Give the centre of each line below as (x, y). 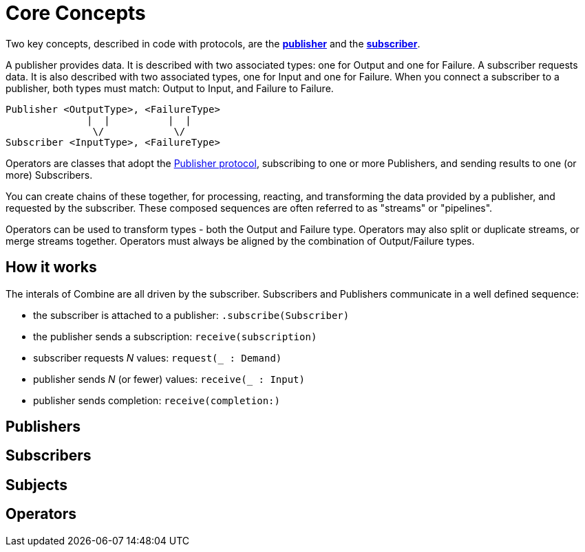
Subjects (36, 485)
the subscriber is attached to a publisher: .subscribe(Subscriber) (191, 315)
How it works (51, 267)
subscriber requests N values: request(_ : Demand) (158, 357)
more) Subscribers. (49, 175)
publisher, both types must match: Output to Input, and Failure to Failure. (170, 88)
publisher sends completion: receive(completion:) (157, 400)
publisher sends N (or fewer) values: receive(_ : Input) (169, 379)
